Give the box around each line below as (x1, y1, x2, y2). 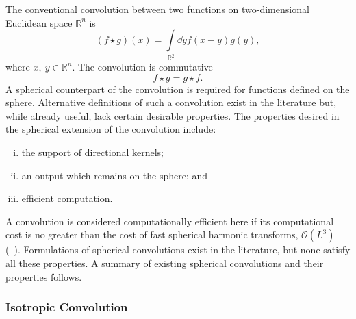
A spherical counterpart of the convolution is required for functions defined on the (5, 81, 350, 96)
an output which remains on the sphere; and (21, 168, 208, 182)
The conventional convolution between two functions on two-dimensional (5, 2, 309, 16)
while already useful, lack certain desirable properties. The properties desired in (5, 108, 340, 123)
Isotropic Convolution (5, 298, 128, 316)
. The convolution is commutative (72, 60, 213, 74)
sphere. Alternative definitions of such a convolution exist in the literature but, (5, 95, 337, 110)
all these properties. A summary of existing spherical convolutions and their (5, 256, 324, 270)
